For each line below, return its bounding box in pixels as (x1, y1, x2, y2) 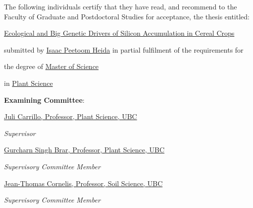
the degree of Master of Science (4, 61, 99, 71)
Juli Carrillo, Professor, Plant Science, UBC (4, 111, 137, 122)
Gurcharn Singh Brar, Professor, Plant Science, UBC (4, 144, 165, 155)
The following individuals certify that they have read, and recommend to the (4, 1, 237, 11)
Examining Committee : (4, 94, 85, 105)
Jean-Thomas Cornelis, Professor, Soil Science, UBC (4, 178, 163, 188)
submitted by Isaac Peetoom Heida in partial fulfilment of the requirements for (4, 44, 244, 55)
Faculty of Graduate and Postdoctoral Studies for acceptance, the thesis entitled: (4, 11, 250, 21)
